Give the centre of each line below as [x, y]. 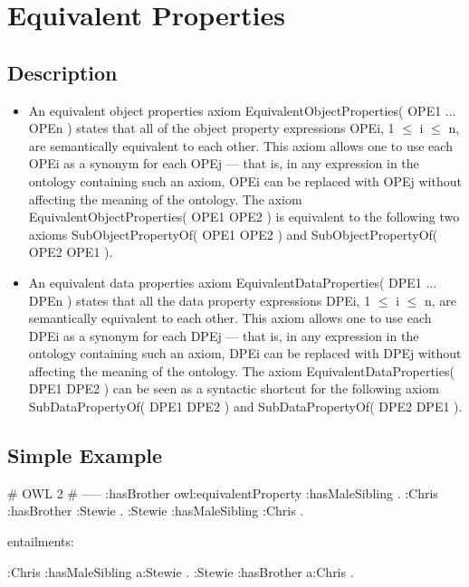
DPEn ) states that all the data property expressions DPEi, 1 [200, 300]
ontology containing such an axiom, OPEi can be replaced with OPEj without [245, 180]
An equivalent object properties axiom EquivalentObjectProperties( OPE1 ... [242, 110]
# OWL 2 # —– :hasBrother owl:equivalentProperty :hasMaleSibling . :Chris [223, 492]
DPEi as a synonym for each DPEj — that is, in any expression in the [224, 335]
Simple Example [85, 455]
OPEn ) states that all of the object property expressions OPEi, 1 [211, 128]
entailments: [41, 541]
